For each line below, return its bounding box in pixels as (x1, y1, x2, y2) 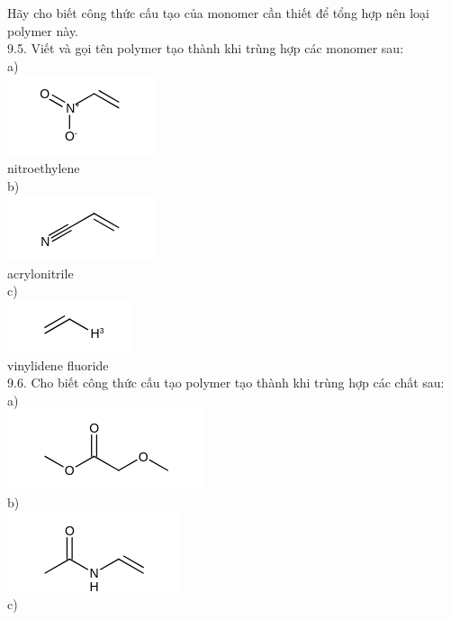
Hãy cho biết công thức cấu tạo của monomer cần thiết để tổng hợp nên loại (7, 4, 430, 22)
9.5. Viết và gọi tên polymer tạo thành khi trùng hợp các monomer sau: (7, 39, 404, 58)
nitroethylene (7, 158, 80, 177)
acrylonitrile (7, 263, 74, 282)
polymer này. (7, 21, 79, 40)
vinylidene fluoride (7, 355, 109, 374)
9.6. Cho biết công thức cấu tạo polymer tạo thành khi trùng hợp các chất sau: (7, 373, 445, 392)
